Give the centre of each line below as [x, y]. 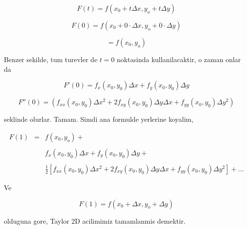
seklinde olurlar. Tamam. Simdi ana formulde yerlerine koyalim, [99, 119]
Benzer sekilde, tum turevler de [51, 59]
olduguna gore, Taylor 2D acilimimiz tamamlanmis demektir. [95, 221]
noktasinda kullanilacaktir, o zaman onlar [179, 59]
